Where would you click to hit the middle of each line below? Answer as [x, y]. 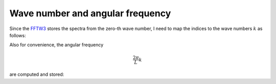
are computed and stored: [37, 74]
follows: [18, 35]
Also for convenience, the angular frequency [56, 45]
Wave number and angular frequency [90, 13]
